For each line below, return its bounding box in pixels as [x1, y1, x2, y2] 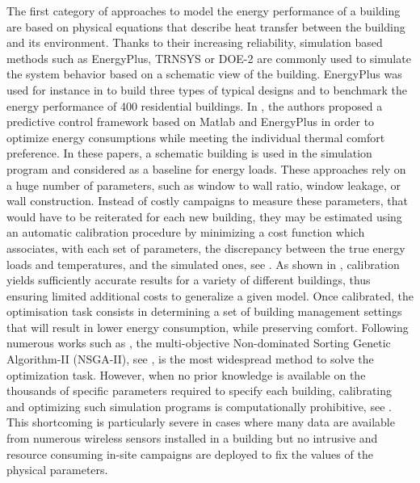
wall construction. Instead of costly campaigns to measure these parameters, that [6, 192, 408, 209]
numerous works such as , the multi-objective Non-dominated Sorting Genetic [6, 334, 391, 351]
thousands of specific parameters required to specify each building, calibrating [6, 382, 393, 399]
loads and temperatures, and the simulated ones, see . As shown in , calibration [6, 255, 400, 272]
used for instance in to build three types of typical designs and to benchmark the [6, 81, 407, 98]
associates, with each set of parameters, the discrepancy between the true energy [6, 239, 405, 256]
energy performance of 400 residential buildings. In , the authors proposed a [6, 97, 383, 114]
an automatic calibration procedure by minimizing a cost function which [6, 224, 365, 241]
